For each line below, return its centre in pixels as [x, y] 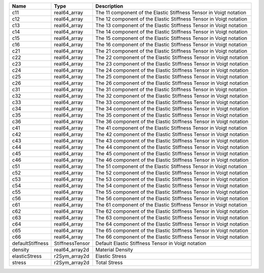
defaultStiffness [30, 243]
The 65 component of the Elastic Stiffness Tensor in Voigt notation [172, 231]
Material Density [114, 250]
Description [109, 6]
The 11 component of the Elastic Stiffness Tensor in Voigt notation [171, 12]
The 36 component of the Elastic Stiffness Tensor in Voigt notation [172, 121]
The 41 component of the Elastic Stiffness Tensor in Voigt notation [172, 128]
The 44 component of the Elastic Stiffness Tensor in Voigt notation [172, 147]
